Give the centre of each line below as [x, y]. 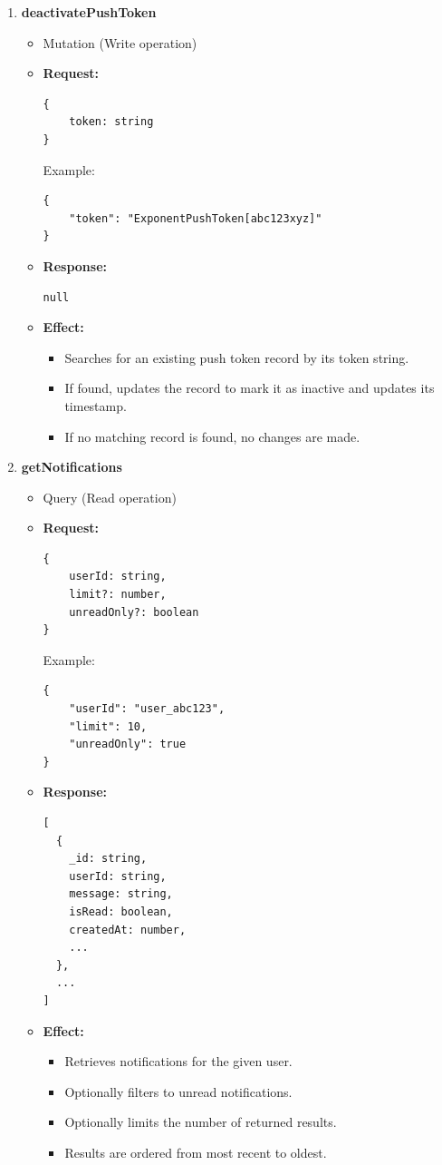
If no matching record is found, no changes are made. [212, 436]
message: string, [121, 894]
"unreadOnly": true [128, 744]
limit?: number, [118, 595]
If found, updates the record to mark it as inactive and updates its [250, 388]
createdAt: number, [128, 930]
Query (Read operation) [110, 497]
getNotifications [72, 467]
